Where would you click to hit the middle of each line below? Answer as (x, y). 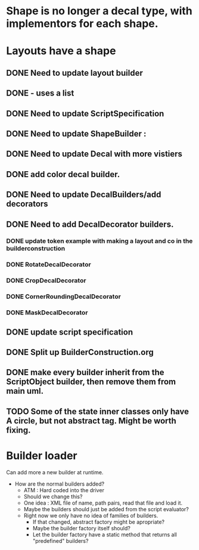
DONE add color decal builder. (63, 174)
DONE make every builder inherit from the (85, 373)
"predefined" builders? (60, 540)
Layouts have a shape (61, 51)
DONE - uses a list (40, 93)
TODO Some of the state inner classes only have (98, 411)
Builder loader (42, 455)
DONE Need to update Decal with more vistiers (94, 154)
